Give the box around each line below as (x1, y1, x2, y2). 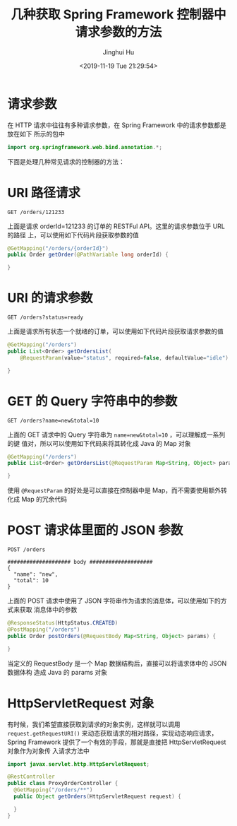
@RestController (7, 773, 55, 781)
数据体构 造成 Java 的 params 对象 (7, 668, 108, 676)
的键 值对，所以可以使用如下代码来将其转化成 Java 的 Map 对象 (7, 439, 192, 447)
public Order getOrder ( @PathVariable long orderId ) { (7, 252, 169, 259)
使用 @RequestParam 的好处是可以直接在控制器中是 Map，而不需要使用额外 (7, 486, 221, 495)
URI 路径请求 (7, 184, 81, 201)
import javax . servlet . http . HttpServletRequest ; (7, 760, 150, 767)
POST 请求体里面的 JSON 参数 (7, 522, 183, 538)
